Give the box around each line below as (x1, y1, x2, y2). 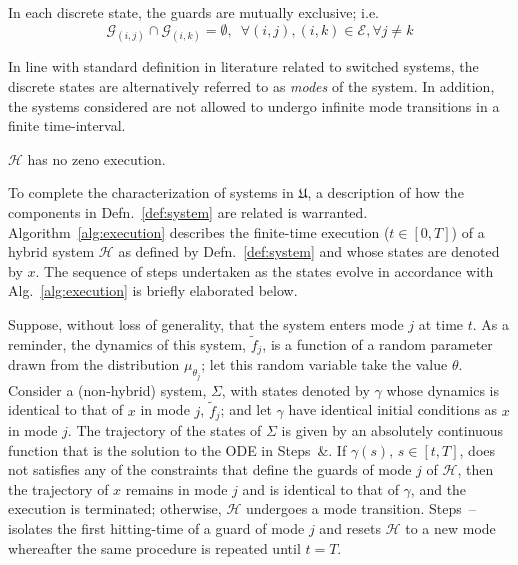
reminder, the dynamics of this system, (8, 333, 246, 354)
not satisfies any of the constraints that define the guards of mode (8, 459, 412, 480)
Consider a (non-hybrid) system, (8, 379, 207, 400)
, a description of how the (307, 182, 464, 203)
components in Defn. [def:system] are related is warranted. (8, 202, 368, 223)
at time (418, 313, 464, 334)
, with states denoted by (221, 379, 370, 400)
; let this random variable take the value (201, 354, 448, 375)
